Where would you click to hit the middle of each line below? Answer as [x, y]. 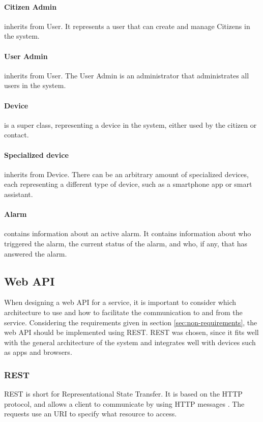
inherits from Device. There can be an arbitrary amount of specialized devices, [126, 174]
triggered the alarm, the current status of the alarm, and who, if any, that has [126, 243]
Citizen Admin [31, 6]
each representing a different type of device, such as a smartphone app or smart [128, 184]
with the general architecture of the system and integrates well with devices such [130, 342]
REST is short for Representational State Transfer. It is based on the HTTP [123, 394]
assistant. [19, 194]
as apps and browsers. [38, 352]
